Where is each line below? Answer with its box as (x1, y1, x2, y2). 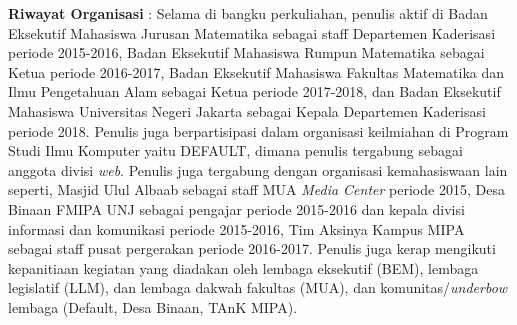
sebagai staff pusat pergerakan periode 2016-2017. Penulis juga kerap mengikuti (8, 238, 496, 259)
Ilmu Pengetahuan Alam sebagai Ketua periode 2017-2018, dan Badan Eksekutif (8, 81, 501, 102)
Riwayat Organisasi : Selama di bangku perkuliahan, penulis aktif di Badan (8, 3, 488, 23)
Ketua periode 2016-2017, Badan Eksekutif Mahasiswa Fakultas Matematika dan (8, 61, 505, 82)
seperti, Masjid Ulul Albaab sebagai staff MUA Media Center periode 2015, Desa (8, 179, 505, 200)
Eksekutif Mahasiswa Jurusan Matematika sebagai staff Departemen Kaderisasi (8, 22, 496, 43)
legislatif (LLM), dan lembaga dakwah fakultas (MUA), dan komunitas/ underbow (8, 277, 508, 298)
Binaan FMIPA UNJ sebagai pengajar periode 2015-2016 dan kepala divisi (8, 198, 465, 219)
